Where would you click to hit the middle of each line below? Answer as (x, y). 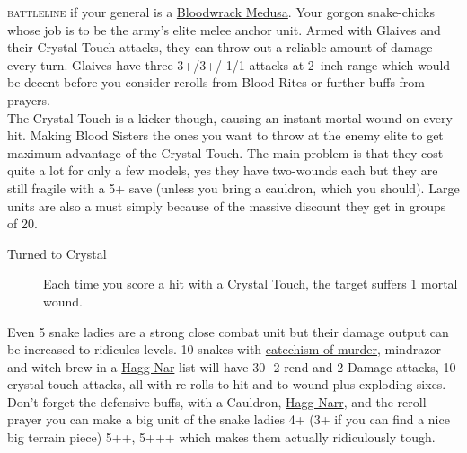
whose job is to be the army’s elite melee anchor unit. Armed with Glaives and (224, 29)
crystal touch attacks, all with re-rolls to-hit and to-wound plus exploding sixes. (227, 384)
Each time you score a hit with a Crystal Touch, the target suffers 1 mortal (251, 284)
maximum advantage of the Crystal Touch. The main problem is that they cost (225, 152)
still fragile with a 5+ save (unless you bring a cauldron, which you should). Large (233, 187)
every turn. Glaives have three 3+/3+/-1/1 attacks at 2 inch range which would (229, 64)
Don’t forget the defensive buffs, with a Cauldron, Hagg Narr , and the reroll (217, 401)
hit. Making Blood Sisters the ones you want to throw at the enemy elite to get (225, 135)
